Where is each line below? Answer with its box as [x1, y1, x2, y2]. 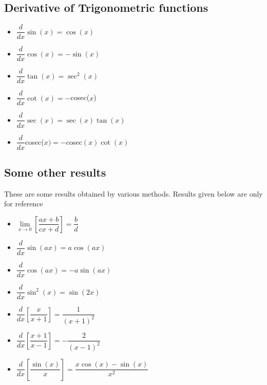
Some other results [4, 164, 106, 180]
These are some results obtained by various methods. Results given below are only [4, 188, 263, 199]
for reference [4, 198, 43, 209]
